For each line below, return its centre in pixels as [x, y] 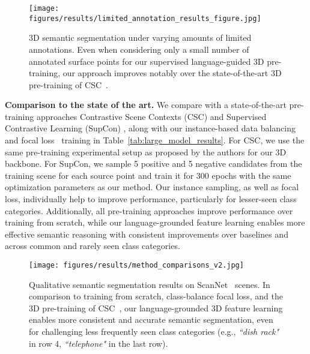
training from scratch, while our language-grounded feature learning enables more [155, 222]
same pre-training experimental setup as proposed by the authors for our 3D [146, 151]
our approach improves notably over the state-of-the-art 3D [172, 73]
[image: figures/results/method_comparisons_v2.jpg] [136, 265]
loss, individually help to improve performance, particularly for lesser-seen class [151, 199]
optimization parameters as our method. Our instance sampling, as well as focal [152, 187]
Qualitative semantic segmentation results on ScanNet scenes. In [150, 284]
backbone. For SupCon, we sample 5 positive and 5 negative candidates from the [153, 163]
